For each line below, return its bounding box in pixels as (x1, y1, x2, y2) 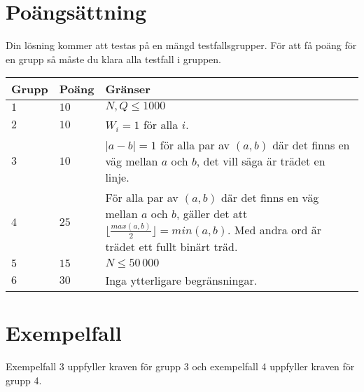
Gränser (105, 81, 150, 97)
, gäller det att (176, 205, 248, 222)
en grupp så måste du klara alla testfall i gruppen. (6, 51, 221, 66)
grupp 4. (6, 372, 42, 387)
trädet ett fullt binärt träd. (105, 238, 238, 255)
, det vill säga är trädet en (196, 153, 325, 170)
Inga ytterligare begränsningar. (105, 271, 258, 288)
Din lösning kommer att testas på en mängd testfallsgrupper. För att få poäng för (6, 38, 357, 53)
